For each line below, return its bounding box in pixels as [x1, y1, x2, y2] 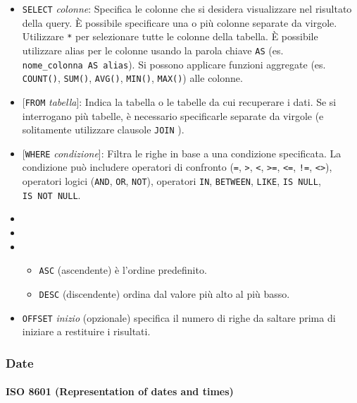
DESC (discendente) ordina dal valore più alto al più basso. [39, 286, 290, 301]
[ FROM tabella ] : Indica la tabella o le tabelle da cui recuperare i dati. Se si [22, 94, 337, 109]
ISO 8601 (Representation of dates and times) [6, 384, 234, 399]
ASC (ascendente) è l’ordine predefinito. [39, 263, 207, 277]
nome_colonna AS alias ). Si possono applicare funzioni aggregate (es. [22, 56, 326, 71]
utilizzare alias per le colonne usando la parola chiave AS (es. [22, 42, 284, 57]
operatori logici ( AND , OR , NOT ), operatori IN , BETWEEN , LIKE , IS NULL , [22, 174, 321, 188]
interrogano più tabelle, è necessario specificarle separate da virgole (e [22, 108, 324, 123]
